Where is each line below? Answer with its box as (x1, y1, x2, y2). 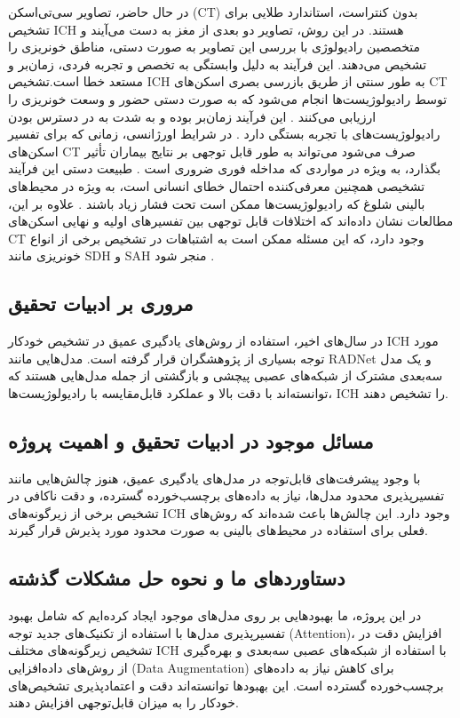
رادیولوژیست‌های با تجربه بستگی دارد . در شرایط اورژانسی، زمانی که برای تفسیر (8, 124, 440, 143)
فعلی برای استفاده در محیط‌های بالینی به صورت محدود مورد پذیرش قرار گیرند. (8, 521, 428, 539)
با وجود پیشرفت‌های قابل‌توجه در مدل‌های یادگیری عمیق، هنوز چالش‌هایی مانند (8, 468, 421, 487)
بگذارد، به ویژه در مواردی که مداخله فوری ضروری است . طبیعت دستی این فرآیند (8, 159, 441, 178)
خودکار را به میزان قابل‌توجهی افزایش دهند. (8, 693, 239, 712)
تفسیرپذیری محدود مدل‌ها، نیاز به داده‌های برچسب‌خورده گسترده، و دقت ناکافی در (8, 486, 445, 505)
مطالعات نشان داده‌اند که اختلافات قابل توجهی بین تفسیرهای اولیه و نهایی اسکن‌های (8, 211, 454, 230)
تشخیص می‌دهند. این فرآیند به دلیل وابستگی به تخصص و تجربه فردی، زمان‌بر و (8, 54, 427, 73)
